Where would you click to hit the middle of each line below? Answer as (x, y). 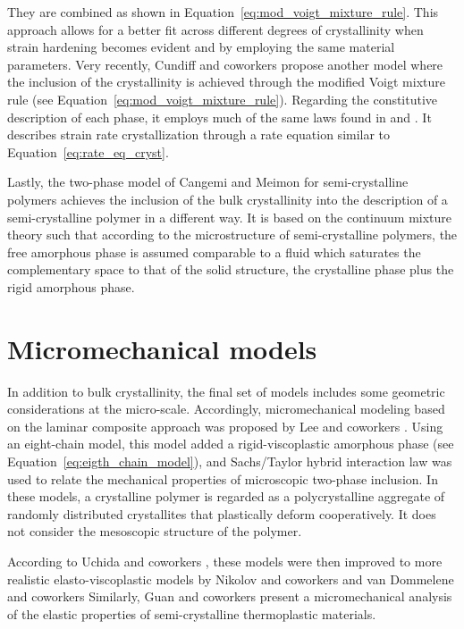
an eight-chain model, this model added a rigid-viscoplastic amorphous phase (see (231, 444)
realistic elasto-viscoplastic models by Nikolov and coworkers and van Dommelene (231, 579)
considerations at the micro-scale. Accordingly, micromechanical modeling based (226, 409)
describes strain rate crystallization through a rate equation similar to (199, 134)
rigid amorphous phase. (71, 286)
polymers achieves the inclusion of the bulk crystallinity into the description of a (228, 199)
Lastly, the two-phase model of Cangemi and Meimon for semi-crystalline (208, 182)
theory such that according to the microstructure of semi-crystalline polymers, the (232, 235)
